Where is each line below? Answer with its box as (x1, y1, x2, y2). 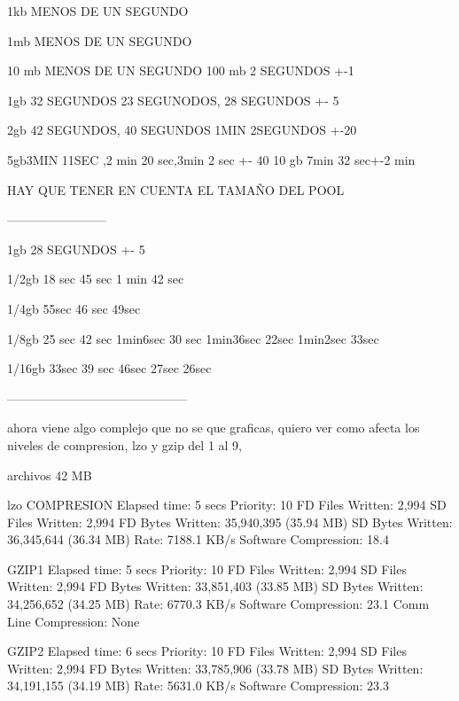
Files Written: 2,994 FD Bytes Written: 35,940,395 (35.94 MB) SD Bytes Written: (7, 512, 453, 531)
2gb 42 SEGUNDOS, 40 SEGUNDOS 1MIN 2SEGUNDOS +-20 (7, 121, 357, 139)
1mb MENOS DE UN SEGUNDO (7, 31, 192, 50)
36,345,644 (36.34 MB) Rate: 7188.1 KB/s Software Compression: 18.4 (7, 530, 389, 549)
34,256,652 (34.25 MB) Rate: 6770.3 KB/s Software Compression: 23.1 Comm (7, 595, 430, 613)
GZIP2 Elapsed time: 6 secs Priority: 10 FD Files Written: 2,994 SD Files (7, 642, 407, 660)
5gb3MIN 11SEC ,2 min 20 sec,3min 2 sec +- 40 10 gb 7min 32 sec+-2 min (7, 150, 416, 168)
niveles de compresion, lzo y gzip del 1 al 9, (7, 435, 242, 454)
